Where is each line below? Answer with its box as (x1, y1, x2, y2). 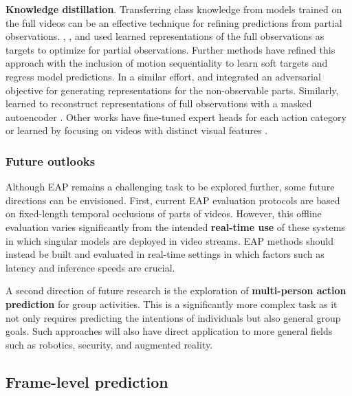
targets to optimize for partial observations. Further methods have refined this (5, 42, 335, 56)
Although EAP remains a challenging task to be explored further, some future (5, 179, 335, 194)
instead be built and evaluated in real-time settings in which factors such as (5, 247, 324, 261)
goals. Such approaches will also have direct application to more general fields (5, 324, 333, 338)
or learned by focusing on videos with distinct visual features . (5, 123, 268, 137)
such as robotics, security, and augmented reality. (5, 337, 213, 351)
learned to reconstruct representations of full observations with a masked (5, 96, 312, 111)
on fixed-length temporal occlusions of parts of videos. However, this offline (5, 206, 322, 221)
